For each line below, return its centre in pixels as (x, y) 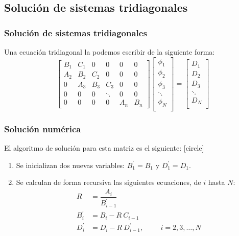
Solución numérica (43, 128)
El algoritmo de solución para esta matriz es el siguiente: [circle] (104, 148)
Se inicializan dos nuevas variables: (70, 165)
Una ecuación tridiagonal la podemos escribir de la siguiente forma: (110, 52)
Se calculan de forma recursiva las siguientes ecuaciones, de (109, 182)
